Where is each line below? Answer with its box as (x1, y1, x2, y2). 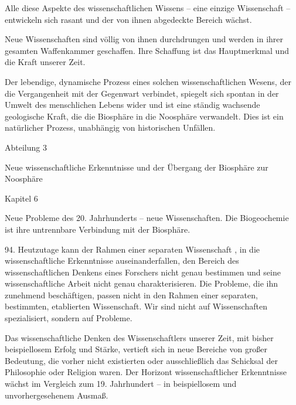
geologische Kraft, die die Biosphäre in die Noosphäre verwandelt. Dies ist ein (5, 110, 284, 122)
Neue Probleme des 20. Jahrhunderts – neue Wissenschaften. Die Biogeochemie (5, 212, 289, 224)
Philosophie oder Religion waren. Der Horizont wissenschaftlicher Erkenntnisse (5, 366, 287, 378)
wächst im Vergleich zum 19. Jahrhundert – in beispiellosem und (5, 377, 237, 390)
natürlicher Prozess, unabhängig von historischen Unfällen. (5, 121, 216, 134)
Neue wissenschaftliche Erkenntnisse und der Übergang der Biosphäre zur (5, 161, 268, 173)
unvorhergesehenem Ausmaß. (5, 389, 108, 401)
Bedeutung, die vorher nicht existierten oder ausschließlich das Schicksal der (5, 354, 278, 366)
